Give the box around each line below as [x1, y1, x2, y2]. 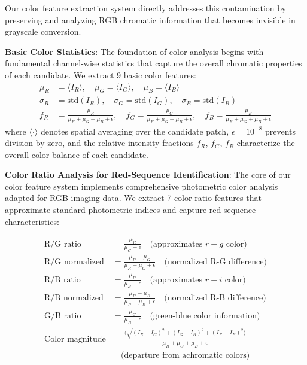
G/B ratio [44, 311, 81, 320]
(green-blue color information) [150, 311, 260, 320]
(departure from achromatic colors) [120, 351, 250, 360]
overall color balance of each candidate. [5, 148, 149, 160]
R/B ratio [44, 275, 81, 284]
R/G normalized [44, 257, 104, 266]
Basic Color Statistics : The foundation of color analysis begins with [5, 45, 264, 57]
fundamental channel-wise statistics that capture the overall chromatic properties [5, 57, 302, 69]
